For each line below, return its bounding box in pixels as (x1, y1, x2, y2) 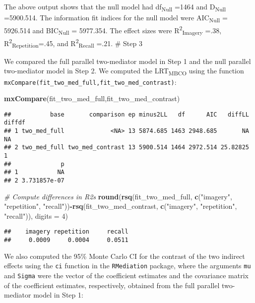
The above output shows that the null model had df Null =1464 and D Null (4, 1, 226, 13)
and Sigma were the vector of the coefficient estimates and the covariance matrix (4, 270, 249, 281)
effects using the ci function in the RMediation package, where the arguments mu (4, 260, 251, 271)
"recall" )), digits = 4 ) (4, 210, 68, 221)
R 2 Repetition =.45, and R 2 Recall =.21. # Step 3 (4, 37, 142, 50)
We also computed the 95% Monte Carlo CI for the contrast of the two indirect (4, 250, 245, 261)
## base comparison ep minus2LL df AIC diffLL (4, 111, 249, 118)
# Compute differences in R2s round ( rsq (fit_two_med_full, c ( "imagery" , (4, 191, 232, 201)
